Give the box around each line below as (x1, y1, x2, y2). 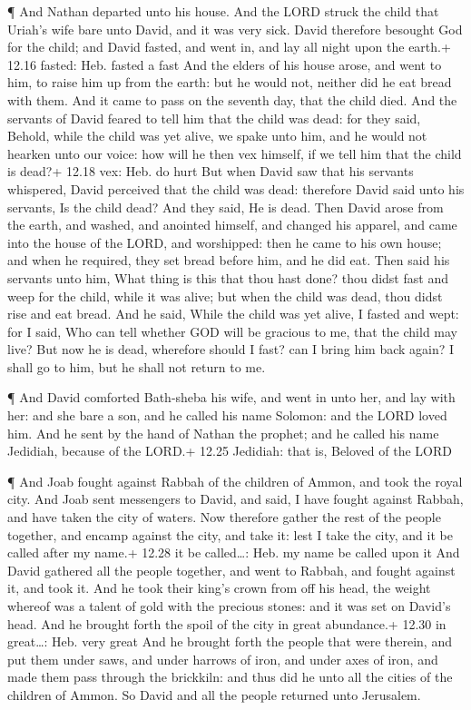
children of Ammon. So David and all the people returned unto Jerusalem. (7, 685, 421, 704)
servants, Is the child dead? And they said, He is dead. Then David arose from (7, 197, 444, 216)
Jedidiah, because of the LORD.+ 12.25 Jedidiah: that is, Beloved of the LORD (7, 441, 452, 460)
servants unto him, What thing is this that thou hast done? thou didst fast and (7, 268, 448, 287)
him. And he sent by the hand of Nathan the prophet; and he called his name (7, 423, 439, 442)
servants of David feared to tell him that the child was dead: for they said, (7, 108, 421, 127)
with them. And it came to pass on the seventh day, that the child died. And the (7, 90, 457, 109)
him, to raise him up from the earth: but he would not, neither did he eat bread (7, 73, 452, 92)
